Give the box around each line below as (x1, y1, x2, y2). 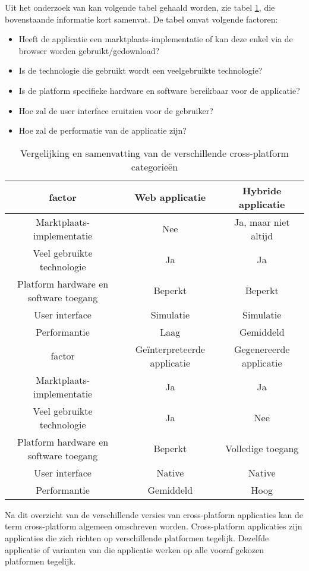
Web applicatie (134, 190, 206, 204)
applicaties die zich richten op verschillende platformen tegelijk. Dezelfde (5, 531, 269, 544)
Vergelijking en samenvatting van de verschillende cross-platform (20, 146, 289, 160)
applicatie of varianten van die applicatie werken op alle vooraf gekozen (5, 543, 264, 556)
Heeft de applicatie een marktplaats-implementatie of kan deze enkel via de (18, 33, 293, 45)
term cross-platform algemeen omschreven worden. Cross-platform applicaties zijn (5, 520, 302, 532)
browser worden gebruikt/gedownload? (18, 44, 160, 56)
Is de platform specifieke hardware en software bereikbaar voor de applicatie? (18, 84, 300, 96)
